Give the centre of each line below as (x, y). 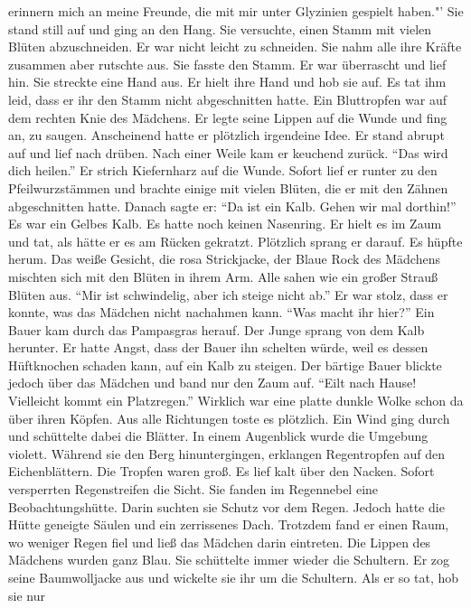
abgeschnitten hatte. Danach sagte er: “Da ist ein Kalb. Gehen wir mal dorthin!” (232, 206)
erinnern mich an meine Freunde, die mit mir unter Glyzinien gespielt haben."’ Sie (236, 11)
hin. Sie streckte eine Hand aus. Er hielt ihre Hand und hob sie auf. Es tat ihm (227, 82)
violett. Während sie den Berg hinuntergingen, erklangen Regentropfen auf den (226, 453)
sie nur (27, 595)
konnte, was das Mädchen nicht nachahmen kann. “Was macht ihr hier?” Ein (221, 312)
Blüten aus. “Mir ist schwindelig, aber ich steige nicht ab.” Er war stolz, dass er (228, 294)
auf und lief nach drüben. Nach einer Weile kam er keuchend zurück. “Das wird (228, 152)
